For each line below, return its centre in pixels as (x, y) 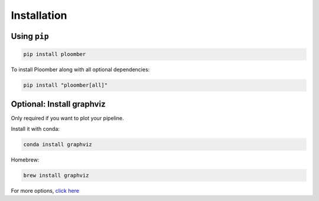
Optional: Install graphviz (58, 104)
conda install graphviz (58, 144)
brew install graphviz (56, 175)
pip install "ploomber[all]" (66, 85)
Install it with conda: (35, 129)
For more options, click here (45, 190)
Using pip (30, 36)
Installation (39, 15)
